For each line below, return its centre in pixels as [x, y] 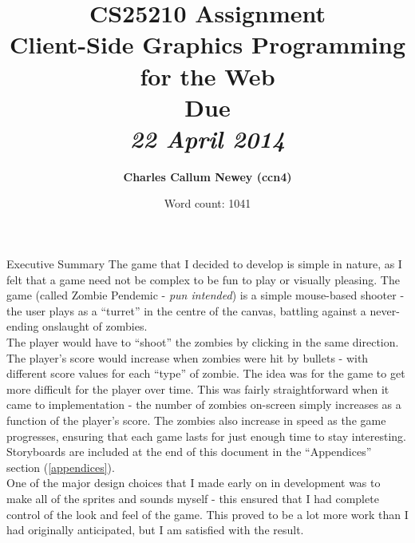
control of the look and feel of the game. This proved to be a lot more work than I [207, 514]
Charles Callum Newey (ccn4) [207, 176]
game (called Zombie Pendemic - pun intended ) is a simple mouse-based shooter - [206, 295]
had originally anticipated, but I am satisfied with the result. [155, 530]
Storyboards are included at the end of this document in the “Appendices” [189, 452]
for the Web [207, 75]
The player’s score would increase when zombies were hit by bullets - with [188, 357]
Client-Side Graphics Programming [207, 44]
